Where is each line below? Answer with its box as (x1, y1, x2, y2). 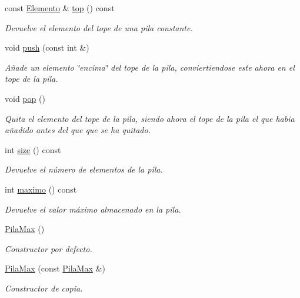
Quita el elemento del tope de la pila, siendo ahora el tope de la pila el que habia (5, 112, 295, 124)
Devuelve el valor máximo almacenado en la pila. (5, 203, 181, 215)
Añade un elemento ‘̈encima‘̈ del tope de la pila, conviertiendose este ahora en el (5, 61, 295, 73)
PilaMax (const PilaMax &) (5, 262, 105, 274)
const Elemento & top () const (5, 2, 115, 14)
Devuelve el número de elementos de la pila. (5, 163, 163, 176)
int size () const (5, 143, 61, 155)
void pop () (5, 92, 45, 104)
